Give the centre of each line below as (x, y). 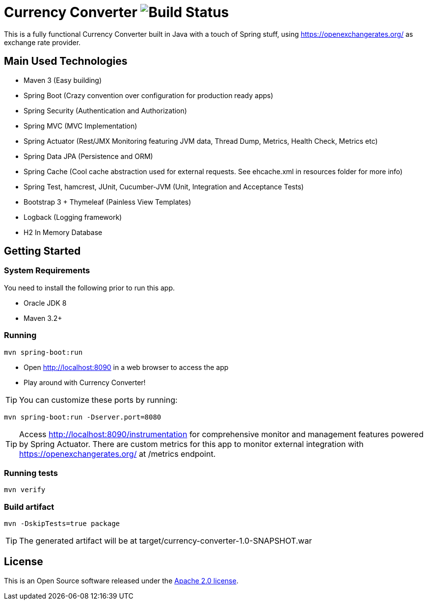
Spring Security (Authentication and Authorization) (105, 110)
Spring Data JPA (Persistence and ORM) (88, 156)
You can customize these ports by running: (98, 400)
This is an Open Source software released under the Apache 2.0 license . (121, 580)
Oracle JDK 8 (45, 303)
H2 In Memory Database (63, 232)
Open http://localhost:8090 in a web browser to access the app (126, 367)
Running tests (31, 473)
